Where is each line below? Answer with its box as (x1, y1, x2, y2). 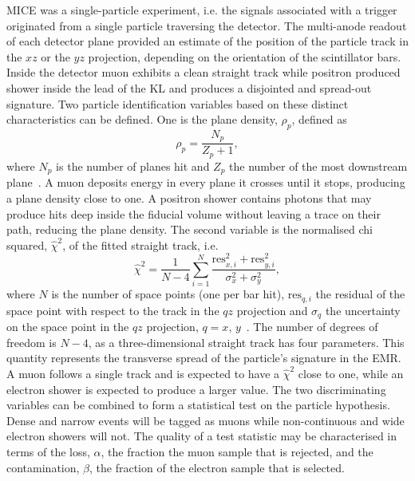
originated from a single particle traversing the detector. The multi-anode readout (6, 17, 407, 34)
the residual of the (315, 286, 405, 302)
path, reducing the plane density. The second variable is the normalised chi (6, 221, 373, 238)
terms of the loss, (6, 443, 90, 459)
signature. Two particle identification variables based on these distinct (6, 95, 349, 112)
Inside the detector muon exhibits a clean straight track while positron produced (6, 64, 401, 81)
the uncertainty (325, 302, 401, 318)
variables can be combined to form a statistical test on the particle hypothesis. (6, 396, 390, 413)
